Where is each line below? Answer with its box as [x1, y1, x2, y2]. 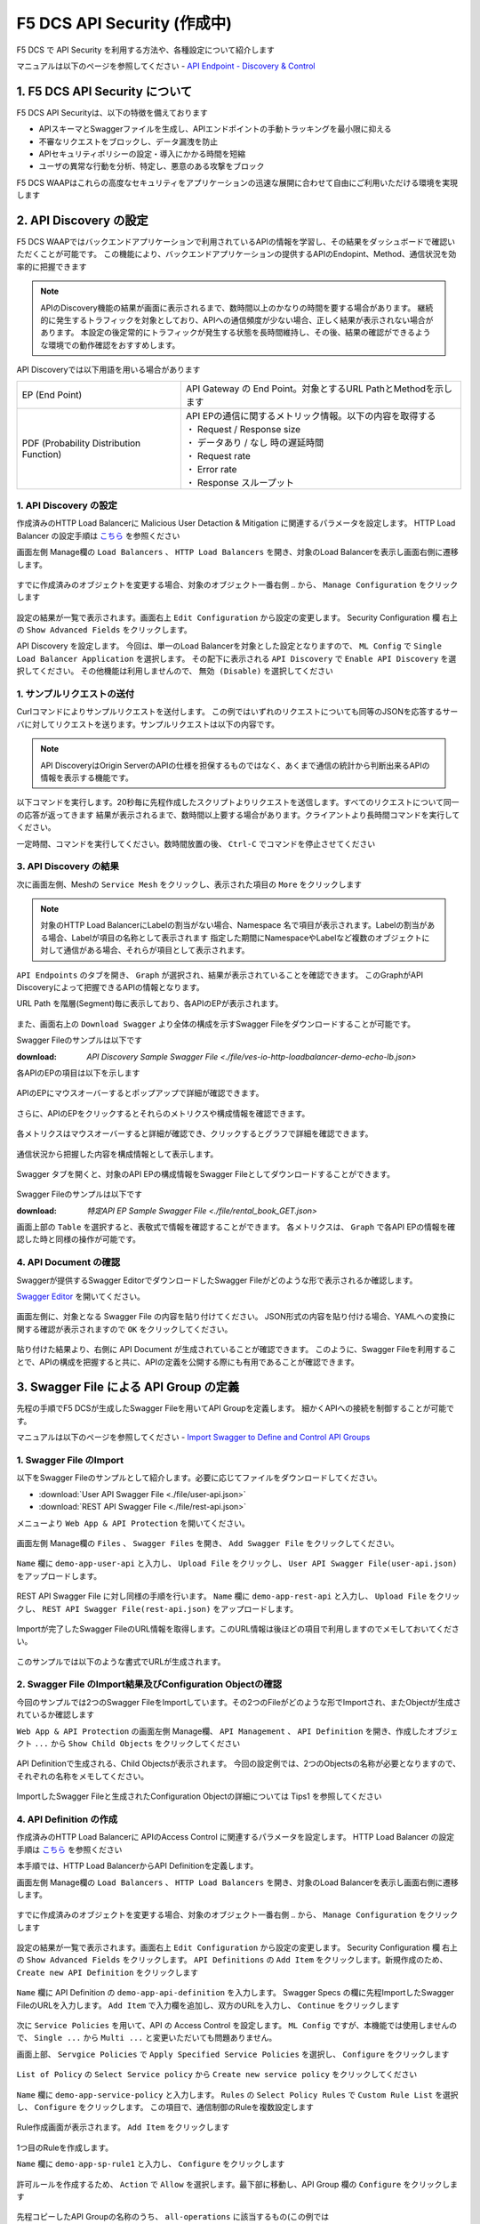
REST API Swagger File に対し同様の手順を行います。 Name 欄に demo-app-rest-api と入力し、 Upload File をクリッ [16, 1591, 460, 1601]
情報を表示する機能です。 [40, 772, 133, 783]
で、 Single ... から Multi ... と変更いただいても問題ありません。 [16, 2033, 277, 2043]
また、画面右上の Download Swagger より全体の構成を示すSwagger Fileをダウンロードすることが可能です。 [16, 1019, 416, 1029]
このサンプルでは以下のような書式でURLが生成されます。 [16, 1656, 226, 1667]
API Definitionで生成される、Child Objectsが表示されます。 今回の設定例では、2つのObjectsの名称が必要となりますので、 [16, 1758, 461, 1769]
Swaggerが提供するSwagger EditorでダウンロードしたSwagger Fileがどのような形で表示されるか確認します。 [16, 1275, 418, 1285]
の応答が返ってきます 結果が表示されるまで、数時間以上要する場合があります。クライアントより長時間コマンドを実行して [16, 810, 460, 820]
